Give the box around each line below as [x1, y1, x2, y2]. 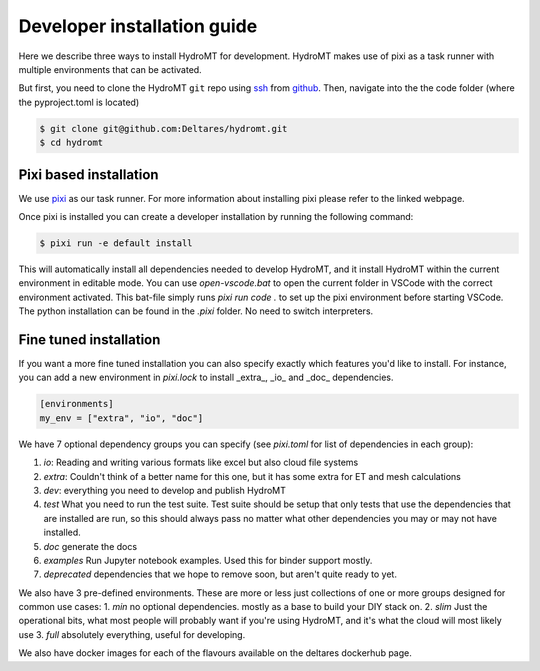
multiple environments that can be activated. [18, 63, 202, 75]
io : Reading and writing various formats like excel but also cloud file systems [43, 456, 359, 469]
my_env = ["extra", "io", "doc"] [39, 412, 204, 424]
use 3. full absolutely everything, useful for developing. [18, 628, 246, 640]
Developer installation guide [18, 15, 258, 37]
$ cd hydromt [39, 137, 104, 149]
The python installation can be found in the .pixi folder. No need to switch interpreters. [18, 305, 374, 317]
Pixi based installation [18, 166, 159, 183]
